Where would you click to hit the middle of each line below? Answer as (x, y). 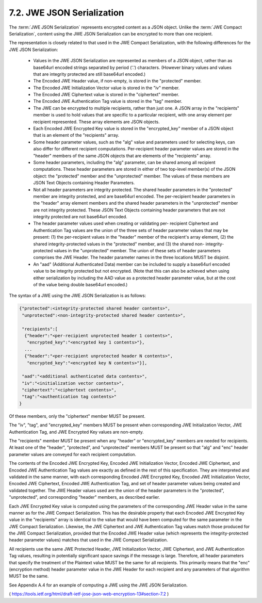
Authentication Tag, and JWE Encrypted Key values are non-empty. (76, 432)
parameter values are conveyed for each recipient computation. (73, 454)
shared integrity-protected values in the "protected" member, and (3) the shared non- (119, 244)
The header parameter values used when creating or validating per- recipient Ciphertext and (126, 224)
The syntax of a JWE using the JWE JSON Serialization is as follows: (78, 295)
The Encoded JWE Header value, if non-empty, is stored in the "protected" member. (117, 81)
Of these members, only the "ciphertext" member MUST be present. (77, 416)
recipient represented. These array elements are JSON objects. (97, 122)
